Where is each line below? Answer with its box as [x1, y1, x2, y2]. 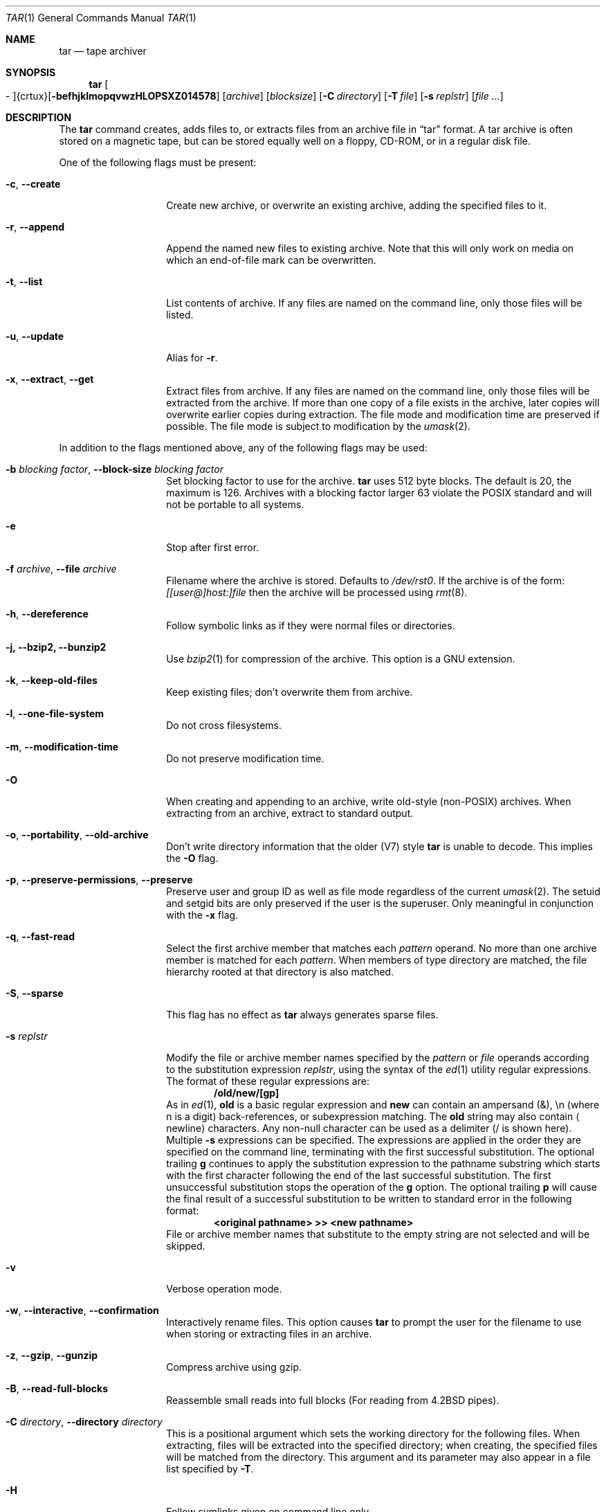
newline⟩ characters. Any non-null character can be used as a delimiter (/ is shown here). [166, 1122, 572, 1134]
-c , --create [6, 178, 61, 190]
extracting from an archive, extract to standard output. [166, 807, 414, 819]
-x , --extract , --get [6, 373, 94, 385]
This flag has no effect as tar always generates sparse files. [166, 1009, 439, 1020]
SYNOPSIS [6, 66, 56, 78]
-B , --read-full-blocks [6, 1383, 109, 1394]
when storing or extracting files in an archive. [166, 1328, 372, 1340]
